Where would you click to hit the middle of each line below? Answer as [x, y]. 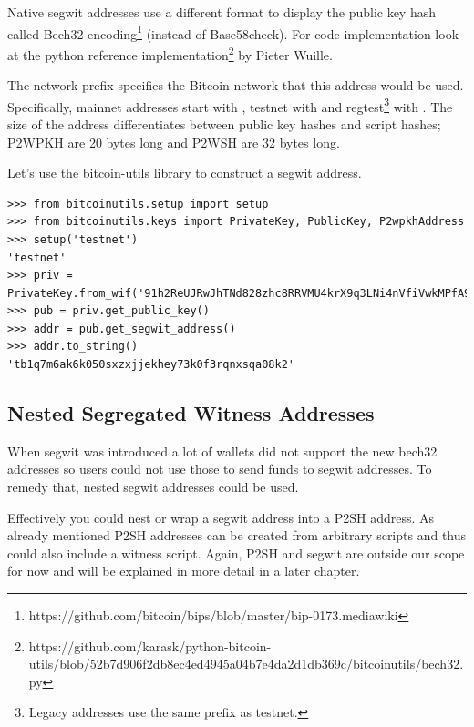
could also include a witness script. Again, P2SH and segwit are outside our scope [236, 553]
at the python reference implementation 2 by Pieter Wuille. [170, 53]
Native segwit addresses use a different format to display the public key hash [222, 12]
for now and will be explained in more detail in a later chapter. [184, 571]
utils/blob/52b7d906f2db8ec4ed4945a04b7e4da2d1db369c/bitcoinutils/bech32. [246, 664]
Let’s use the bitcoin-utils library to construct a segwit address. [185, 173]
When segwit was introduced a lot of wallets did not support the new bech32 [222, 451]
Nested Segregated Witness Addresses [191, 413]
